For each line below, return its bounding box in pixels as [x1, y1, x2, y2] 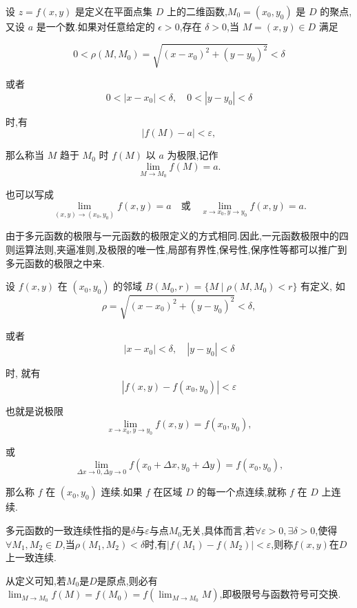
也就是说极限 [6, 403, 63, 418]
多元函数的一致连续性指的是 [6, 523, 131, 538]
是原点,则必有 [96, 573, 158, 587]
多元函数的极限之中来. [6, 255, 105, 270]
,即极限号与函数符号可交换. [219, 587, 341, 601]
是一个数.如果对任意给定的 [36, 19, 155, 33]
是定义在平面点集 [74, 4, 152, 18]
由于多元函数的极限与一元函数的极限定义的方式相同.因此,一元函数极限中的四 [6, 228, 349, 243]
